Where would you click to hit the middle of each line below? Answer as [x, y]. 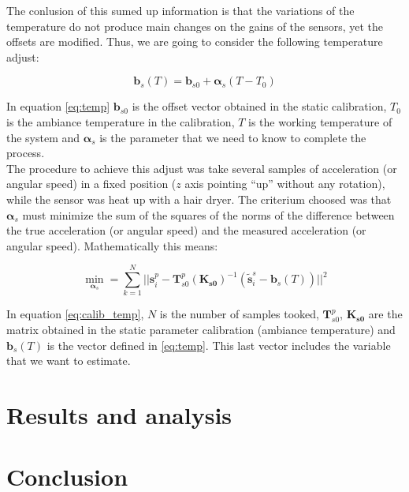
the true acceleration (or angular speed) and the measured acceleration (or [186, 230]
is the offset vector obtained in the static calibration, [259, 106]
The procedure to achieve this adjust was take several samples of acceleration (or [202, 168]
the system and [43, 137]
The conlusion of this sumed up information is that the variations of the [180, 10]
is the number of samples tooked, [239, 314]
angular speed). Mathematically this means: [112, 245]
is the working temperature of [320, 121]
